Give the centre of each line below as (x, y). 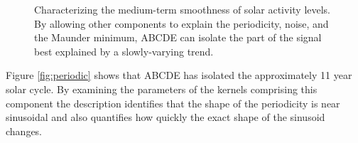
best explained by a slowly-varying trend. (124, 51)
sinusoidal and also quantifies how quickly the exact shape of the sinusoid (166, 117)
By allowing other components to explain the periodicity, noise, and (181, 23)
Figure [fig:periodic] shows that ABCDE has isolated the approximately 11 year (179, 75)
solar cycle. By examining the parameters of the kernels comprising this (162, 89)
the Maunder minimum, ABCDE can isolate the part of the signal (178, 37)
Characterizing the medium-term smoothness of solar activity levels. (183, 9)
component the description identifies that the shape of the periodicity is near (173, 103)
